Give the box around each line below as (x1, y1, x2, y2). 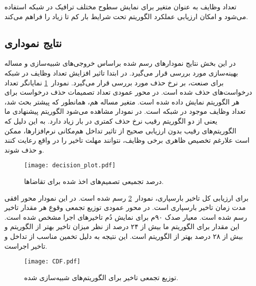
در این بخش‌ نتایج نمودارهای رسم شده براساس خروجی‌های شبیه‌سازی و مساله (4, 58, 236, 68)
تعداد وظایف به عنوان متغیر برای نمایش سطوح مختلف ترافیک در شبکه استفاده (4, 1, 237, 11)
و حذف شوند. (4, 144, 44, 155)
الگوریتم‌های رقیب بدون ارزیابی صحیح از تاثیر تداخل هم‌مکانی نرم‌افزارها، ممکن (4, 125, 236, 135)
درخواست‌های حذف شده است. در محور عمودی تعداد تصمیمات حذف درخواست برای (4, 87, 252, 97)
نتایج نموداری (4, 35, 62, 50)
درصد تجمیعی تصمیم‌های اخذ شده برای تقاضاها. (24, 176, 164, 186)
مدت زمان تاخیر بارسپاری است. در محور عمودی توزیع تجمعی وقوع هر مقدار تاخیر (4, 202, 246, 212)
